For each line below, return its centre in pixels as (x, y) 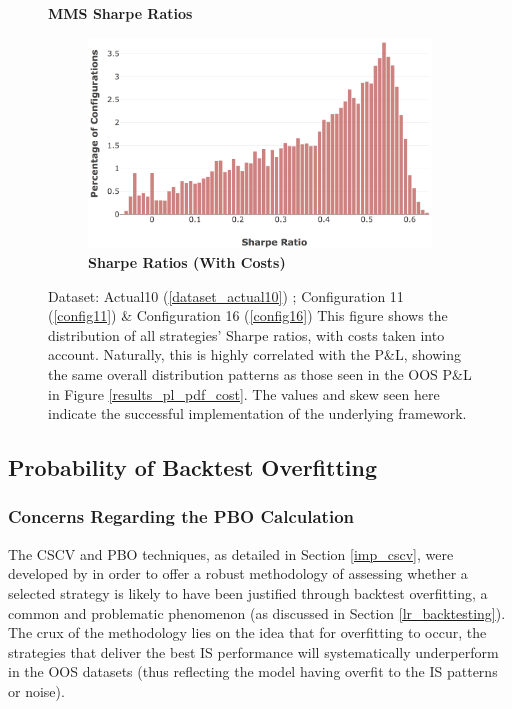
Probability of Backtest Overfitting (192, 467)
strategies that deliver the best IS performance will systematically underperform (253, 651)
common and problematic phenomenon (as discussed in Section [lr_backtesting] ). (257, 612)
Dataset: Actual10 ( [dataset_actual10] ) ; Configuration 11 (226, 295)
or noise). (36, 690)
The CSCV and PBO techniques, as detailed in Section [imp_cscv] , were (231, 553)
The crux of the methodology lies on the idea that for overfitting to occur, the (247, 632)
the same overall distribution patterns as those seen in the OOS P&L (260, 373)
